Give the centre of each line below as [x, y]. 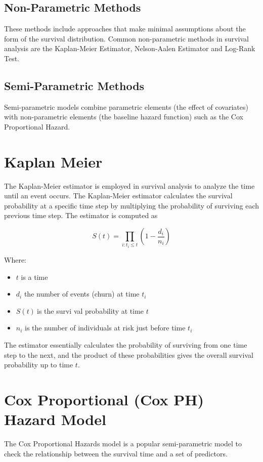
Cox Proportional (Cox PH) [104, 399]
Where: [15, 260]
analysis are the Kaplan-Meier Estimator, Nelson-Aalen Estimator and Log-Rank [130, 48]
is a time [34, 277]
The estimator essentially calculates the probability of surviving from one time [126, 345]
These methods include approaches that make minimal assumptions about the [125, 29]
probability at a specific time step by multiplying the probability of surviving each [132, 205]
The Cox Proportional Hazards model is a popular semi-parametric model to [123, 444]
